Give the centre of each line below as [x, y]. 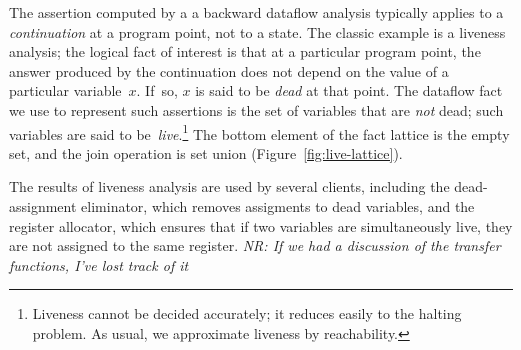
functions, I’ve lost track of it [99, 264]
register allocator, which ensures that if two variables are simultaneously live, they [261, 225]
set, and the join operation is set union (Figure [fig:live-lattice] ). [206, 152]
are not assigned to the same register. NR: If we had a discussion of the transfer [255, 245]
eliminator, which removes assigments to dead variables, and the [278, 206]
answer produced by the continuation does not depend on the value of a [229, 70]
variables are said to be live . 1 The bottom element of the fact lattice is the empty [259, 132]
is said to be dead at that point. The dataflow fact [349, 90]
